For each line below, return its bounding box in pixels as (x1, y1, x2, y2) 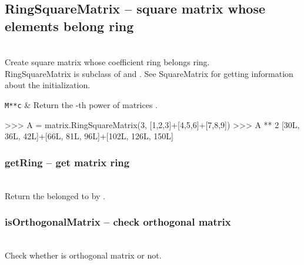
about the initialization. (5, 79, 91, 91)
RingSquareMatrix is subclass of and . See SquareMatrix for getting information (5, 67, 293, 79)
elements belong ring (5, 16, 134, 35)
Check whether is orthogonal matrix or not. (5, 249, 162, 261)
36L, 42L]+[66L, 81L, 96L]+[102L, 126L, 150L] (5, 130, 174, 142)
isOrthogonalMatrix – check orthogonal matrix (5, 214, 231, 229)
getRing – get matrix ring (5, 155, 130, 169)
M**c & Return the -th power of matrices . (5, 98, 158, 110)
